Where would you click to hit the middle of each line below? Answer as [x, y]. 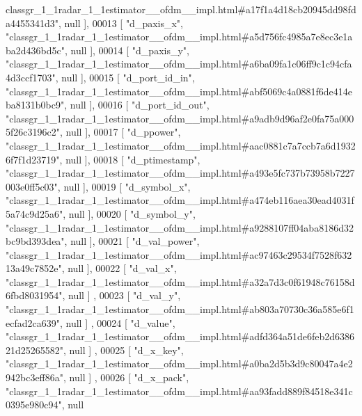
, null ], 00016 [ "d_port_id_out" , [137, 105]
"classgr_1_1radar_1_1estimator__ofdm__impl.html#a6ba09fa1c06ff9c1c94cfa [179, 64]
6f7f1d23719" [33, 159]
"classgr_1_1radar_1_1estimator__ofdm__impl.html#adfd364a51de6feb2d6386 [180, 336]
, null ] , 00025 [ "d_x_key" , [124, 350]
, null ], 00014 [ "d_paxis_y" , [127, 50]
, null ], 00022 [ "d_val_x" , [119, 268]
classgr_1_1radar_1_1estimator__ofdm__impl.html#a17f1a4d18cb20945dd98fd [181, 9]
